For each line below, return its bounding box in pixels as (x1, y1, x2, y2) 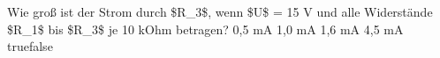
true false (7, 37, 53, 55)
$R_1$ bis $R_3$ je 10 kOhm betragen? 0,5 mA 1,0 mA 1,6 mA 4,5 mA (7, 19, 404, 38)
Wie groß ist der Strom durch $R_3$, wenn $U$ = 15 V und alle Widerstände (7, 3, 433, 20)
